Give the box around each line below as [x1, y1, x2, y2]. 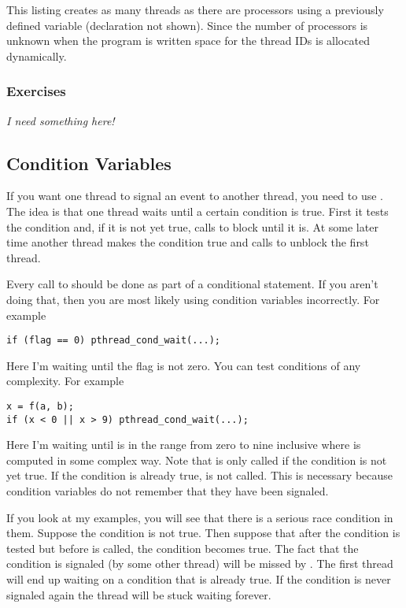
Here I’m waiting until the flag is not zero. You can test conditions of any [6, 357, 361, 373]
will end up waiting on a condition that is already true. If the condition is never [6, 571, 391, 588]
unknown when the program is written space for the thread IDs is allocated [6, 32, 370, 49]
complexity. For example [6, 373, 124, 389]
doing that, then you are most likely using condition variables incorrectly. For [6, 291, 380, 307]
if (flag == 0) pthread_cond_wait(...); [6, 335, 221, 347]
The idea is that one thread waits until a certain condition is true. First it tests [6, 202, 389, 219]
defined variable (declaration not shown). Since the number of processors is [6, 17, 368, 33]
